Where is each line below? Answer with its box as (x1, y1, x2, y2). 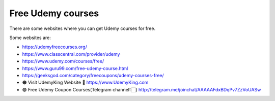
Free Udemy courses (9, 8, 99, 19)
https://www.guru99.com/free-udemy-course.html (22, 65, 128, 71)
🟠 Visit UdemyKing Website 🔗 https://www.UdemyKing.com (22, 79, 149, 86)
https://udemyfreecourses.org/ (22, 44, 88, 50)
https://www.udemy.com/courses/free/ (22, 58, 104, 64)
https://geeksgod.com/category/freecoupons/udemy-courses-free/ (22, 72, 164, 78)
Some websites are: (9, 35, 51, 41)
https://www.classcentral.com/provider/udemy (22, 51, 120, 57)
